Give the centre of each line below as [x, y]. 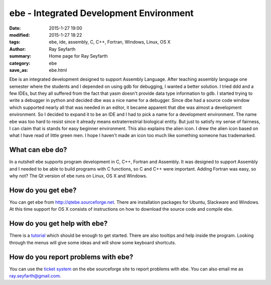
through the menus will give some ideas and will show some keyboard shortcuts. [93, 242]
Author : [18, 49]
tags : [15, 42]
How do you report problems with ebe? [71, 257]
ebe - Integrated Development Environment [102, 13]
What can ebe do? [38, 150]
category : [20, 63]
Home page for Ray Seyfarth [78, 56]
